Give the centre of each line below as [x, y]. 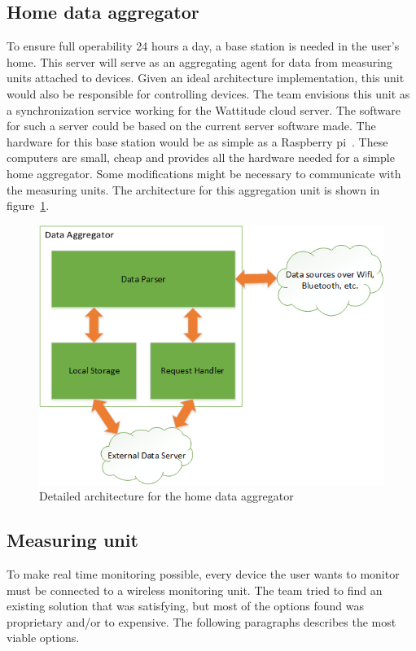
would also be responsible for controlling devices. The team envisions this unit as [208, 93]
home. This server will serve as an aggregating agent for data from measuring [199, 61]
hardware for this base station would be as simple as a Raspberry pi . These [197, 141]
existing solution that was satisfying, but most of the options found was [185, 606]
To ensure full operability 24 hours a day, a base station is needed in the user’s [203, 46]
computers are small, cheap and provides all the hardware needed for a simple [201, 157]
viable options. [43, 638]
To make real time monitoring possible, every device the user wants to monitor [203, 574]
